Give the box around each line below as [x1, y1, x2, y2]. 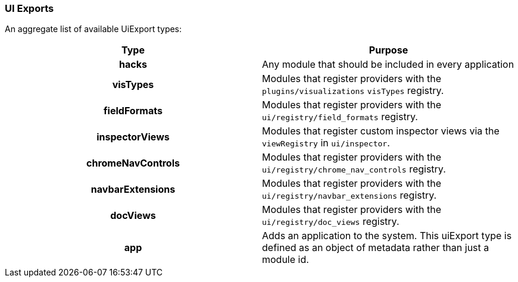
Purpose [369, 44, 408, 57]
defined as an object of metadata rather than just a [262, 242, 489, 254]
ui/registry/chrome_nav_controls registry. [262, 163, 446, 176]
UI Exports [5, 2, 54, 14]
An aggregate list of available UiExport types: [5, 24, 182, 35]
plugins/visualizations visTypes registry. [262, 84, 444, 97]
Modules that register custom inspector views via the [262, 125, 500, 137]
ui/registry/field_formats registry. [262, 111, 418, 123]
